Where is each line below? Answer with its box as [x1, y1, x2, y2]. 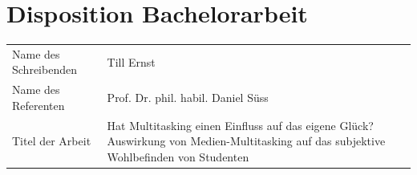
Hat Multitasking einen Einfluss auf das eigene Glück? [107, 116, 374, 133]
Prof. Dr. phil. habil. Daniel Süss [107, 89, 269, 106]
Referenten [12, 96, 65, 113]
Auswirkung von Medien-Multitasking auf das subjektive [107, 132, 386, 149]
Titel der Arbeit [12, 132, 91, 149]
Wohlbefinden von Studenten [107, 148, 249, 165]
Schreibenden [12, 61, 77, 78]
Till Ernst [107, 53, 156, 70]
